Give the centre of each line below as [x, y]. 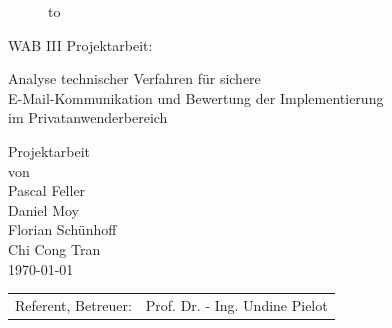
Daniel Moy [43, 209]
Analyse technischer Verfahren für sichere [134, 78]
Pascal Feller [47, 190]
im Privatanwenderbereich [88, 117]
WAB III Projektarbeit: [80, 44]
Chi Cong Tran [54, 248]
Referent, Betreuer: [73, 304]
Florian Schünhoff [62, 229]
